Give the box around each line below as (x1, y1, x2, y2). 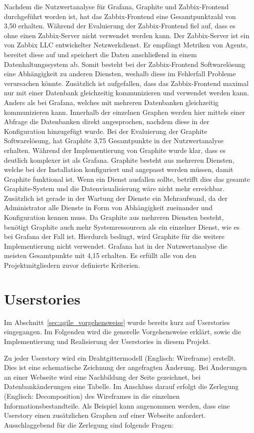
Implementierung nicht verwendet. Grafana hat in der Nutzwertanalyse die (4, 240, 228, 251)
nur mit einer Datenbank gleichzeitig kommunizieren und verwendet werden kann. (4, 87, 249, 98)
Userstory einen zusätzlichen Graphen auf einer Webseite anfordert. (4, 410, 206, 420)
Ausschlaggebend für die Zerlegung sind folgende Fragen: (4, 419, 174, 430)
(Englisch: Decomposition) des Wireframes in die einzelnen (4, 390, 180, 401)
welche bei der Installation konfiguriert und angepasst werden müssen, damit (4, 164, 233, 174)
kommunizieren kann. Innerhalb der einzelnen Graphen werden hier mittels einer (4, 107, 245, 117)
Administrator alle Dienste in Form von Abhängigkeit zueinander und (4, 202, 212, 213)
